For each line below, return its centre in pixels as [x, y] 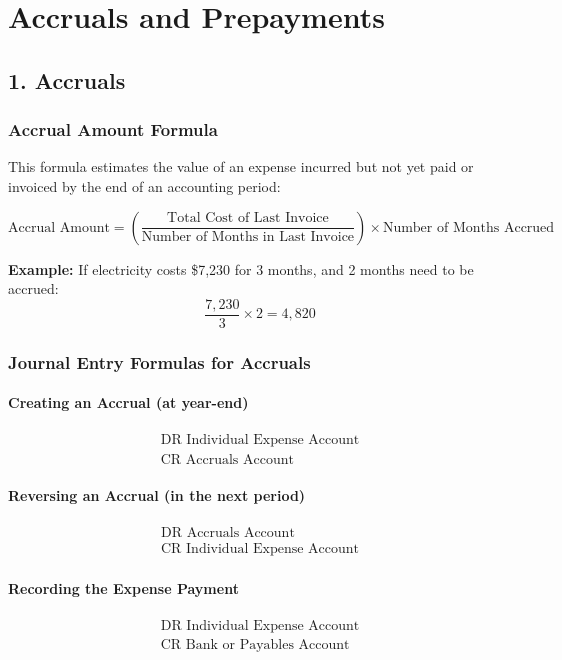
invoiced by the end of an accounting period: [144, 185]
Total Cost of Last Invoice [248, 218]
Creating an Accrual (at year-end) [128, 402]
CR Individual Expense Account [259, 549]
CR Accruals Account [227, 459]
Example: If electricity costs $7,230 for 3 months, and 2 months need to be [241, 268]
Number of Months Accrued [468, 227]
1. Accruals [67, 79]
